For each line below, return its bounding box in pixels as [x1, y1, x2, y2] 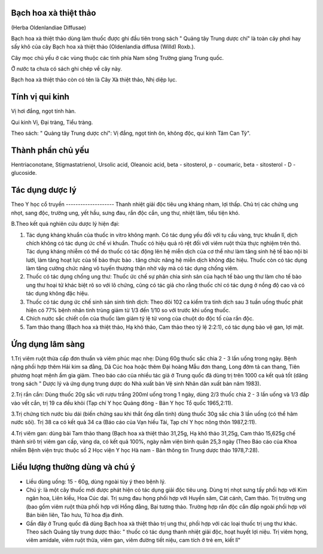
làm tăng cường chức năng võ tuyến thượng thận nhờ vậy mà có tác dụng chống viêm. [26, 265, 239, 272]
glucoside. [11, 169, 37, 177]
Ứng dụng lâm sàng [11, 339, 85, 349]
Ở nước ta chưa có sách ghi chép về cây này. [11, 65, 122, 72]
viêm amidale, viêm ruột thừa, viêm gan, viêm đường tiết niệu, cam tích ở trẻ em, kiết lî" [26, 537, 240, 544]
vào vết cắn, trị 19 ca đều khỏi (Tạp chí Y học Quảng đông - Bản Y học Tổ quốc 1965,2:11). [11, 399, 233, 407]
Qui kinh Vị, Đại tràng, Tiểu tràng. [11, 119, 93, 126]
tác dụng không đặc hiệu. [26, 290, 89, 297]
